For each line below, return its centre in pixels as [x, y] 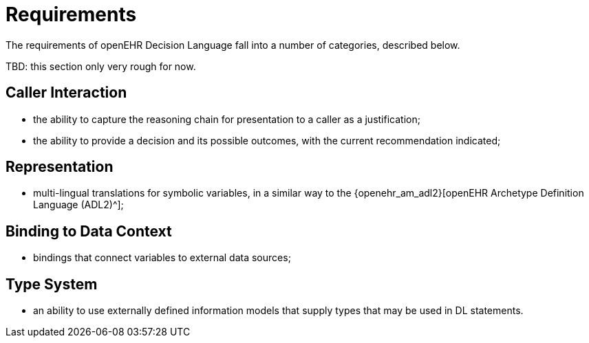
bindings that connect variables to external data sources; [162, 258]
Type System [52, 284]
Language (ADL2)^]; [78, 205]
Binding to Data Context [89, 231]
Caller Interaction [66, 93]
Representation [60, 167]
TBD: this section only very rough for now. [101, 66]
